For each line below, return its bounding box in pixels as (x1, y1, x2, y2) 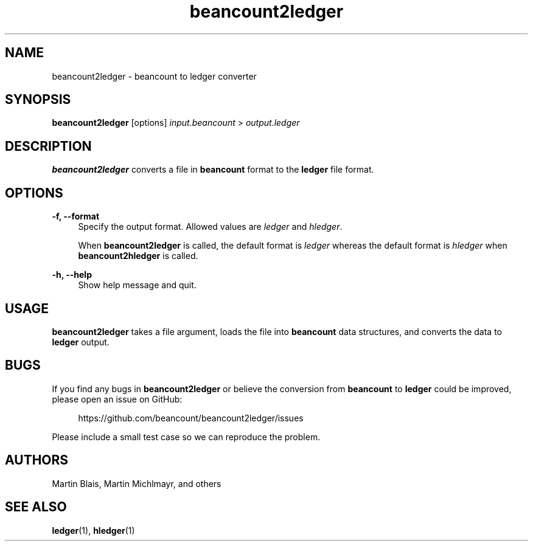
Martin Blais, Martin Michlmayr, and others (52, 478, 221, 489)
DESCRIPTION (5, 138, 92, 154)
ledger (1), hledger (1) (52, 525, 135, 536)
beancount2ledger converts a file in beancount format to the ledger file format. (52, 164, 374, 175)
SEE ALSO (5, 499, 67, 515)
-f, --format (52, 211, 100, 222)
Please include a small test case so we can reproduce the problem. (52, 431, 321, 442)
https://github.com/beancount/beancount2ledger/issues (78, 412, 304, 423)
